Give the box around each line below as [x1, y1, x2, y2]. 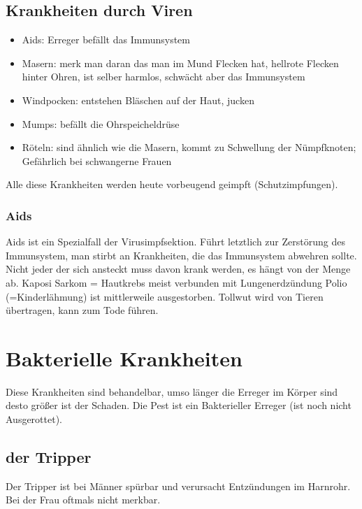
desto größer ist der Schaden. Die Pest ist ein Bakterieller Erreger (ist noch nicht [6, 398, 352, 413]
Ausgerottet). [6, 412, 63, 426]
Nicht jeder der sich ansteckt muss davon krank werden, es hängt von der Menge [6, 261, 351, 276]
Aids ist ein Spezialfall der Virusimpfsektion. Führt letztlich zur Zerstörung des [6, 234, 345, 249]
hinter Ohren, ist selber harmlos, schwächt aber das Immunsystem [22, 69, 305, 84]
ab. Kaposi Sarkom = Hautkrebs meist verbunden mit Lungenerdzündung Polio [6, 275, 347, 289]
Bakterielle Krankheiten [6, 343, 242, 372]
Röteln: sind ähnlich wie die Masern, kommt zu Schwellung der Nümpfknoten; [22, 140, 356, 155]
